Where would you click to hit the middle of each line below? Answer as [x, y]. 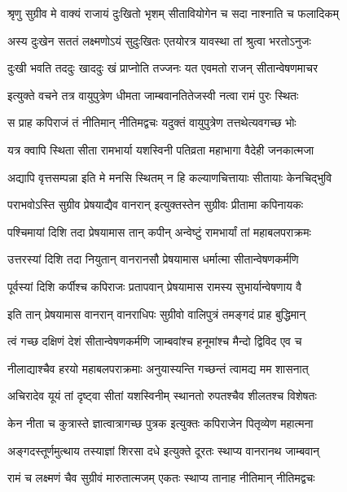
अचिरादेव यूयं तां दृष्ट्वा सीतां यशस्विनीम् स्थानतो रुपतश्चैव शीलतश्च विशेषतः [162, 396]
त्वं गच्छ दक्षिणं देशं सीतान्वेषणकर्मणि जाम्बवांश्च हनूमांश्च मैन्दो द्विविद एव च [155, 341]
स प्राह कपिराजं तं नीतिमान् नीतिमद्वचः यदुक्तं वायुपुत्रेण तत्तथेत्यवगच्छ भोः [152, 122]
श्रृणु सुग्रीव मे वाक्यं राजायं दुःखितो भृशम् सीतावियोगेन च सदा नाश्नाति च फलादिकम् [173, 13]
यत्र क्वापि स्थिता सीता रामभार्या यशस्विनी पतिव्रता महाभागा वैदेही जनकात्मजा [161, 149]
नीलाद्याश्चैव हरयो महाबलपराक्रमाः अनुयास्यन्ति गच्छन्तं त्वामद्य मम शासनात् [158, 368]
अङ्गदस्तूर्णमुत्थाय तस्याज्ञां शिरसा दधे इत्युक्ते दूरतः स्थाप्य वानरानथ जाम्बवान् [164, 450]
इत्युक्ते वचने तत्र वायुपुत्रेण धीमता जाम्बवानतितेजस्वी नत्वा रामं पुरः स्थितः [153, 95]
